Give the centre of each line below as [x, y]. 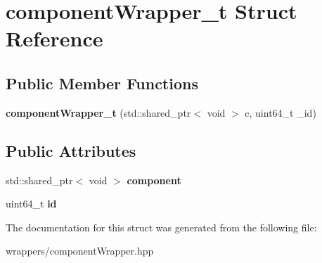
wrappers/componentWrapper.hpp [80, 251]
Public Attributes [71, 150]
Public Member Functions [102, 83]
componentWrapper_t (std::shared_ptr [98, 112]
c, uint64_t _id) [281, 112]
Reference [54, 38]
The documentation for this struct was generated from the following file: [161, 227]
